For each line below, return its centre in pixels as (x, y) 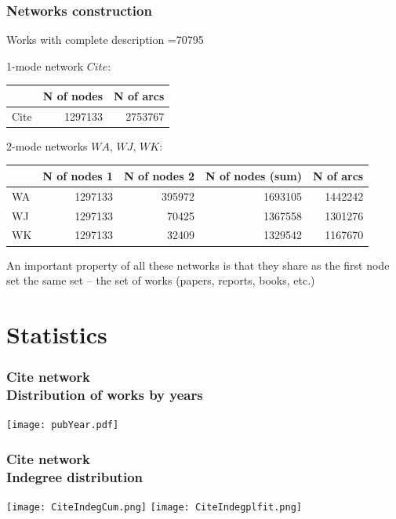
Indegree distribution (75, 476)
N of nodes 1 (78, 175)
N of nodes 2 (159, 175)
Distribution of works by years (105, 394)
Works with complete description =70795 (105, 40)
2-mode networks (47, 145)
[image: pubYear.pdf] (63, 425)
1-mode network (45, 65)
